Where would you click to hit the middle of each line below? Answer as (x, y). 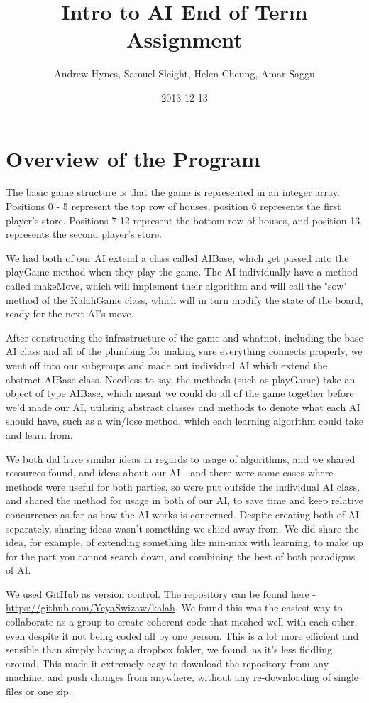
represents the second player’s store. (84, 234)
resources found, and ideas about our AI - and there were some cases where (170, 473)
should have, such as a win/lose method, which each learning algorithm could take (184, 421)
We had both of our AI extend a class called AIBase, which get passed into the (177, 257)
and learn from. (39, 434)
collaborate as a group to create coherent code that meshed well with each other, (182, 622)
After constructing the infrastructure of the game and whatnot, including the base (184, 337)
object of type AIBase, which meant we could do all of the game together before (180, 393)
